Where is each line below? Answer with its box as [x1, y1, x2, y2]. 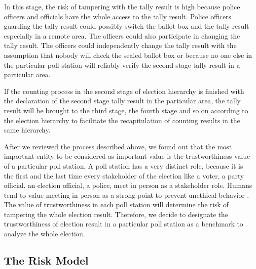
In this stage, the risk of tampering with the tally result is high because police [4, 1, 240, 11]
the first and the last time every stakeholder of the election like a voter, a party [4, 170, 244, 180]
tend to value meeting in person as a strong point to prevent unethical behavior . [4, 189, 249, 200]
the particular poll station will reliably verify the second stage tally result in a [4, 59, 240, 70]
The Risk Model [4, 253, 89, 268]
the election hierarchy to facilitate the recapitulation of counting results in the [4, 115, 240, 125]
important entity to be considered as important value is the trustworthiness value [4, 151, 250, 161]
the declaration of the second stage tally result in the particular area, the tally [4, 95, 241, 106]
